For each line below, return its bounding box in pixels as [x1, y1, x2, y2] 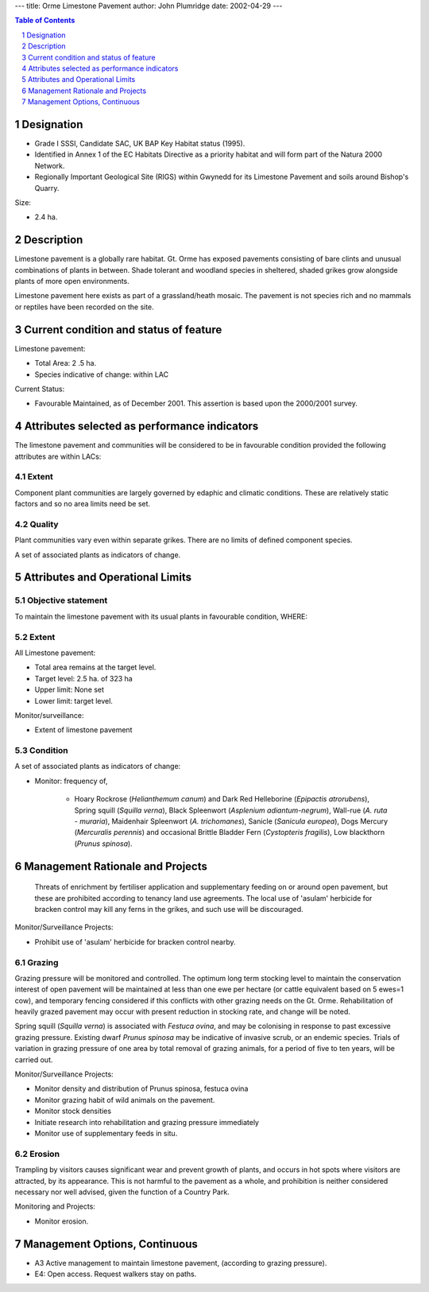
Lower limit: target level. [34, 696, 113, 705]
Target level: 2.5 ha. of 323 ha [34, 673, 133, 683]
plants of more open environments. [14, 277, 130, 286]
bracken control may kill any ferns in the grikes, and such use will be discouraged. [34, 904, 303, 914]
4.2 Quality [14, 518, 59, 530]
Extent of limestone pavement [34, 725, 133, 735]
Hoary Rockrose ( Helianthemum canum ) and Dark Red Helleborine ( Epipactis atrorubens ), [74, 794, 369, 804]
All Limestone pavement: [14, 648, 96, 658]
